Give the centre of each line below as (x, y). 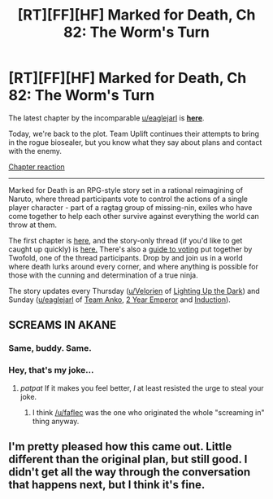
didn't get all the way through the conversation (130, 472)
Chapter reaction (37, 166)
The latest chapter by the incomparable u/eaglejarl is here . (106, 118)
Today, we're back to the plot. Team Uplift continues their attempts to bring (134, 134)
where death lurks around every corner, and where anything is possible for (133, 266)
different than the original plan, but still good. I (128, 459)
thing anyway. (56, 421)
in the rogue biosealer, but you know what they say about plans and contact (135, 142)
